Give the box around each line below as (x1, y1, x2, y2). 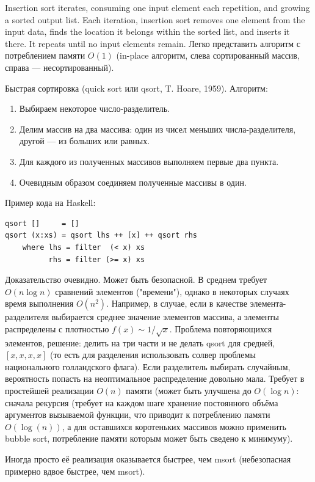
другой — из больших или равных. (19, 134, 150, 147)
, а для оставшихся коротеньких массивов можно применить (62, 420, 286, 433)
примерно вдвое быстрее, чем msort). (5, 464, 145, 477)
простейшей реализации (5, 384, 94, 397)
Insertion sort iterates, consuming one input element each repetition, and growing (5, 1, 310, 13)
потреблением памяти (5, 49, 85, 62)
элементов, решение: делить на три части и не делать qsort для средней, (5, 336, 275, 349)
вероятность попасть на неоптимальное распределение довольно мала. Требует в (5, 372, 305, 385)
